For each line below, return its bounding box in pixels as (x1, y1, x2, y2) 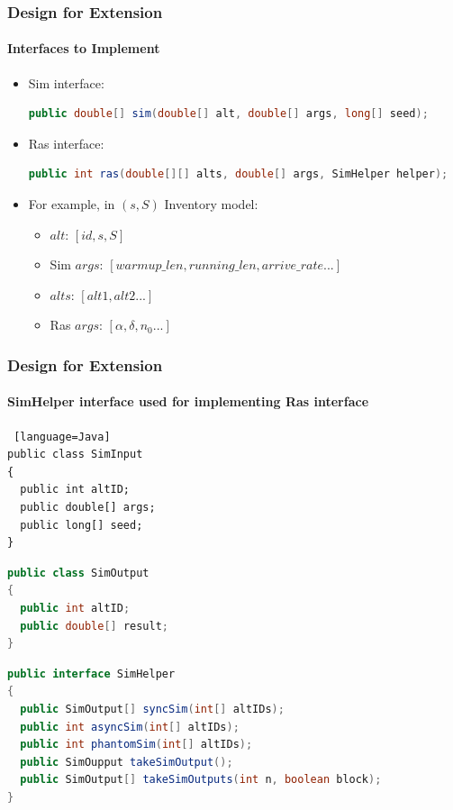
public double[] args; (20, 501, 156, 514)
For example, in (28, 195, 115, 214)
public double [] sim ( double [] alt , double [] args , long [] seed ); (28, 107, 429, 121)
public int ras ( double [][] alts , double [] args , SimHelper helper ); (28, 168, 448, 181)
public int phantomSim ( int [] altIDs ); (20, 738, 253, 751)
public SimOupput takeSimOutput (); (20, 755, 233, 769)
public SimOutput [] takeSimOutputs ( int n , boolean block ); (20, 773, 382, 787)
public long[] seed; (20, 518, 143, 532)
